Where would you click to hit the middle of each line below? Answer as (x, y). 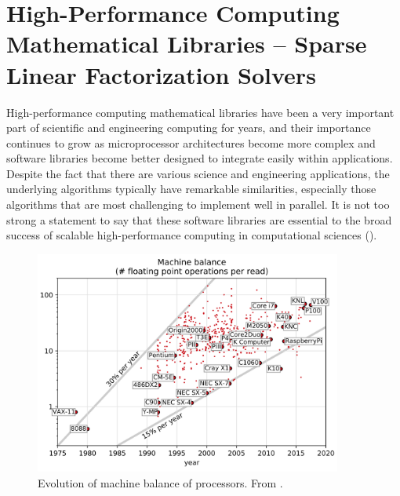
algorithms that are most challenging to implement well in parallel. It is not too (198, 204)
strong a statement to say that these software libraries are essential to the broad (199, 219)
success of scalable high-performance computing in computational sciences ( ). (192, 235)
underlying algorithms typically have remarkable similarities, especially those (191, 189)
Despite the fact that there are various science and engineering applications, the (198, 173)
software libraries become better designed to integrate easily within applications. (200, 158)
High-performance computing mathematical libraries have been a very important (200, 112)
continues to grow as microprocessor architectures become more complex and (191, 142)
